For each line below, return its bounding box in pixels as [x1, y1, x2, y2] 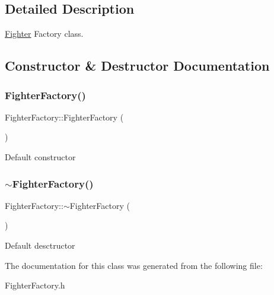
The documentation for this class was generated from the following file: [5, 259, 263, 271]
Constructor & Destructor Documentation [5, 56, 270, 75]
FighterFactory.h [5, 279, 65, 291]
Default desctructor [5, 239, 75, 251]
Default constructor [5, 150, 76, 163]
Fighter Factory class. [5, 27, 84, 40]
